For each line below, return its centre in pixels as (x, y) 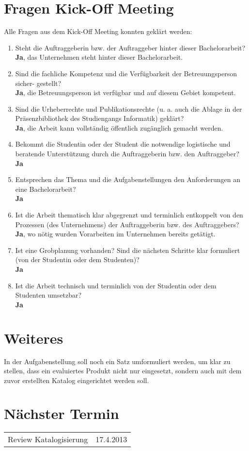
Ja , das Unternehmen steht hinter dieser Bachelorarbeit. (99, 57)
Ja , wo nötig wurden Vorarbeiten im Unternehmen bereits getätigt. (115, 234)
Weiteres (34, 338)
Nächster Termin (62, 413)
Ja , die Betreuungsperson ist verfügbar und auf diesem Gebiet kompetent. (125, 92)
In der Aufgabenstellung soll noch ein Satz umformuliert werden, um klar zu (117, 361)
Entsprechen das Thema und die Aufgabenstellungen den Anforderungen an (128, 179)
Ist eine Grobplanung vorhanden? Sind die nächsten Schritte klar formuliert (128, 250)
